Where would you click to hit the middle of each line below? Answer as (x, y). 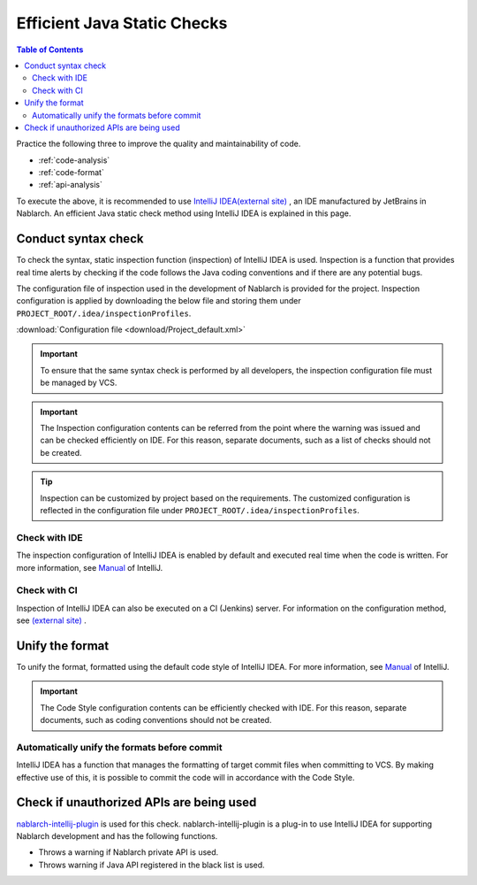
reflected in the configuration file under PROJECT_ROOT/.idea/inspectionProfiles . (200, 510)
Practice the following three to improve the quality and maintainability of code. (159, 144)
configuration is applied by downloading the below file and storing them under (159, 301)
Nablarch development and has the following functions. (117, 835)
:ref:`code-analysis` (74, 160)
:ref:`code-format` (72, 173)
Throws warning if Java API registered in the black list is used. (151, 865)
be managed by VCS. (79, 383)
